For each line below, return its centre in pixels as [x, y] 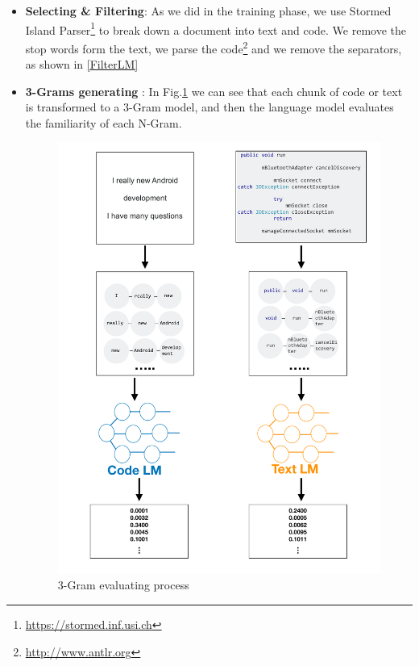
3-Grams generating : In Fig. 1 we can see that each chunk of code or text [214, 91]
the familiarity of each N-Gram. [104, 122]
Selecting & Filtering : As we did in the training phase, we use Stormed [208, 10]
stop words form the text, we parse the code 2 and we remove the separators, [214, 47]
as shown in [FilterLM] [82, 64]
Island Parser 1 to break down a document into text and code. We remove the [216, 28]
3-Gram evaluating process [123, 585]
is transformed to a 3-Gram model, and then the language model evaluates [209, 107]
